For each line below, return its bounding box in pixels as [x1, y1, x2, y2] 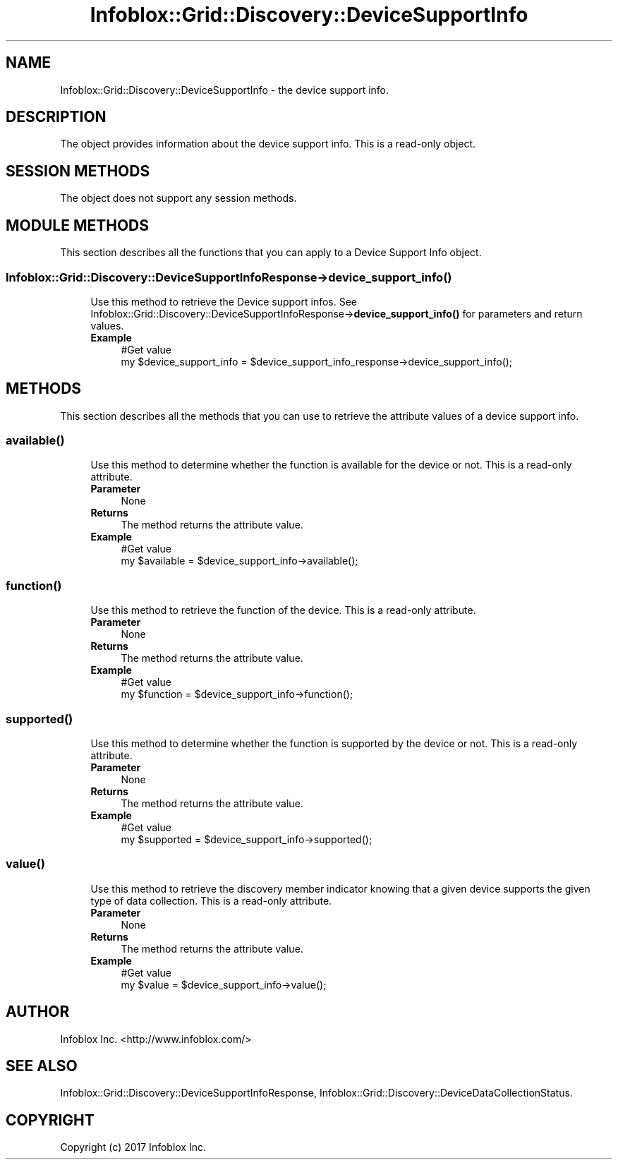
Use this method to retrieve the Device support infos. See [90, 295, 358, 308]
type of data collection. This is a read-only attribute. [90, 894, 332, 907]
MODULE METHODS [6, 216, 150, 234]
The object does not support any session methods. [60, 192, 297, 205]
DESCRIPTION [6, 108, 107, 126]
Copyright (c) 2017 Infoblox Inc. [60, 1141, 206, 1154]
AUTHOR [6, 1003, 70, 1021]
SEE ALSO [6, 1056, 78, 1075]
